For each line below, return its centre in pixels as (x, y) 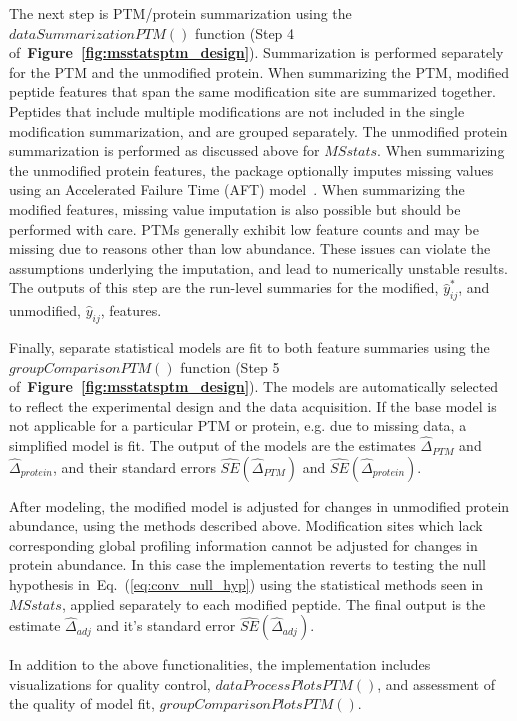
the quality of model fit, (82, 703)
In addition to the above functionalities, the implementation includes (220, 664)
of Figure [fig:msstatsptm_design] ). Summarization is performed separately (256, 52)
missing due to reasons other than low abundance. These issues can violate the (250, 248)
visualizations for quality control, (110, 683)
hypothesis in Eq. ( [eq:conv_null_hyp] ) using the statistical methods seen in (246, 584)
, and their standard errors (134, 466)
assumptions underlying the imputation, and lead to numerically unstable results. (258, 267)
